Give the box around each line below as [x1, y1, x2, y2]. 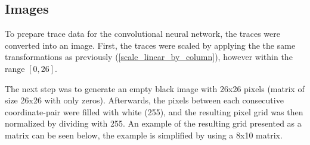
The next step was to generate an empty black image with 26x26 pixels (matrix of [5, 82, 305, 94]
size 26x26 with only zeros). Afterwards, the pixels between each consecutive [5, 94, 284, 106]
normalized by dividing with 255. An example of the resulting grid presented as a [5, 117, 302, 130]
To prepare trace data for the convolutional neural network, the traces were [5, 27, 280, 40]
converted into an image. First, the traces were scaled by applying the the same [5, 39, 296, 51]
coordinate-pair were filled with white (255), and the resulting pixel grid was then [5, 105, 303, 118]
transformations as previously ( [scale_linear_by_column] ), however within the [5, 51, 293, 63]
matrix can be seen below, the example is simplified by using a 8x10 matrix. [5, 128, 283, 141]
